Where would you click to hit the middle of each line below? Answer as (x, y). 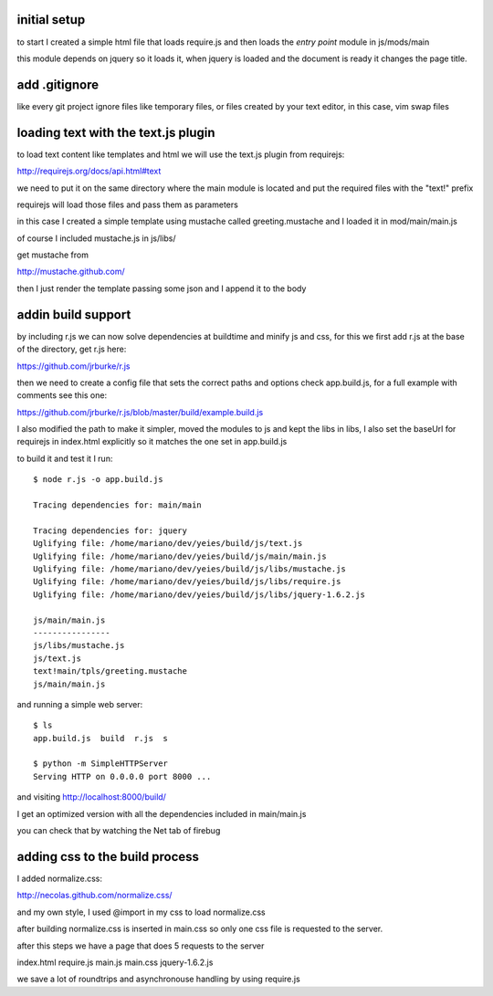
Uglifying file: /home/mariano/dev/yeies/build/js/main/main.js (180, 556)
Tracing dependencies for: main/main (118, 505)
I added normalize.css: (59, 878)
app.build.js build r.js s (101, 738)
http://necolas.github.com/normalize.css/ (94, 896)
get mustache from (52, 255)
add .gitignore (58, 84)
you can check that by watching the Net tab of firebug (119, 831)
